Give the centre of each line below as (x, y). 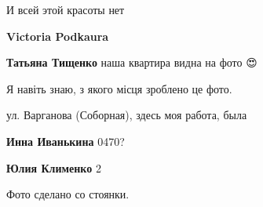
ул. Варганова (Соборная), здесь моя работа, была (127, 115)
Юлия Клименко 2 (54, 167)
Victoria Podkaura (58, 36)
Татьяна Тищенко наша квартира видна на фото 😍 (132, 62)
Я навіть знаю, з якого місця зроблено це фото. (119, 88)
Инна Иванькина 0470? (66, 141)
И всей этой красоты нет (66, 9)
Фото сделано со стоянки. (68, 194)
